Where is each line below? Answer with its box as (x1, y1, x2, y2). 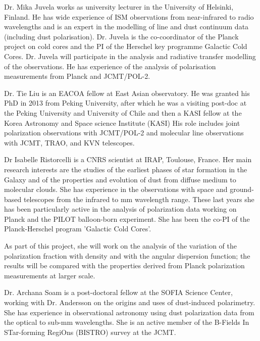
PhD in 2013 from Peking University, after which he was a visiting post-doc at (4, 98, 247, 108)
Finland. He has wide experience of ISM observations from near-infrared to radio (4, 11, 254, 22)
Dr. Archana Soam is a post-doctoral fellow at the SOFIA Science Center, (4, 287, 233, 298)
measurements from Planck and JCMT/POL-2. (4, 71, 150, 81)
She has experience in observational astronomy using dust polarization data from (4, 307, 254, 317)
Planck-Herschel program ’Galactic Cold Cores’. (4, 223, 151, 234)
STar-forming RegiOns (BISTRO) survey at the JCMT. (4, 326, 176, 337)
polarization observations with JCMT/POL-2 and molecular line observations (4, 127, 244, 138)
